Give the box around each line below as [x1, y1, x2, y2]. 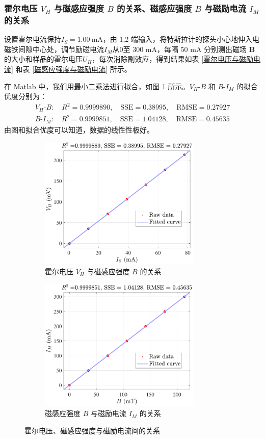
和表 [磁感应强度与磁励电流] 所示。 [15, 63, 131, 74]
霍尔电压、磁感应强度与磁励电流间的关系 [24, 425, 160, 435]
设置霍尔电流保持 [4, 34, 61, 44]
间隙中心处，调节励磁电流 [18, 43, 104, 54]
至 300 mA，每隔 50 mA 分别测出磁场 [123, 43, 247, 54]
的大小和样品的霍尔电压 [4, 54, 83, 64]
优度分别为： [4, 91, 47, 101]
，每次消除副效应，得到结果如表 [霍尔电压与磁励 [92, 54, 254, 64]
